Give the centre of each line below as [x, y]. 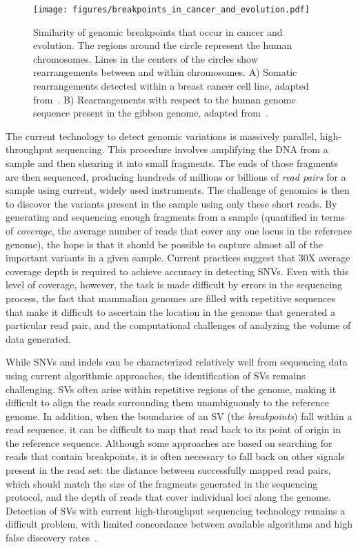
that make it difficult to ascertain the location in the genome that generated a [171, 311]
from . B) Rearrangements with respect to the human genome [165, 99]
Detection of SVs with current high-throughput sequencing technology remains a [176, 510]
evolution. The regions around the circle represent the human [163, 45]
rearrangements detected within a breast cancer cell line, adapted [171, 86]
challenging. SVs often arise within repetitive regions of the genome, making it [171, 389]
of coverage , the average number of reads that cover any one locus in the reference [179, 230]
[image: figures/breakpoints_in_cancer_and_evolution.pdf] [171, 10]
